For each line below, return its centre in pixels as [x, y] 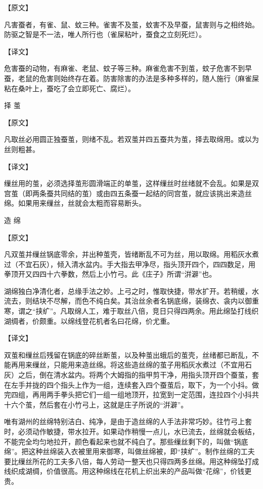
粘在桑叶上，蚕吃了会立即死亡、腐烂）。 [70, 88]
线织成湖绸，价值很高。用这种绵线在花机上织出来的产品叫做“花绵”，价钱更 [128, 471]
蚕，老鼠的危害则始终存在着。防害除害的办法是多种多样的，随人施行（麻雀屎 [131, 78]
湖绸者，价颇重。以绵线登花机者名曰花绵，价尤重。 [89, 321]
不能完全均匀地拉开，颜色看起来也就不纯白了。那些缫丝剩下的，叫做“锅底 [126, 441]
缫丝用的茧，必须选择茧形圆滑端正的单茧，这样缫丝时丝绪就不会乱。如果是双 [131, 183]
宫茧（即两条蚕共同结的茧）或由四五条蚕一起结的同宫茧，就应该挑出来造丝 [128, 193]
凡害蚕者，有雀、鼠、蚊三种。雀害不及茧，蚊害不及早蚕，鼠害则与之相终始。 [131, 24]
